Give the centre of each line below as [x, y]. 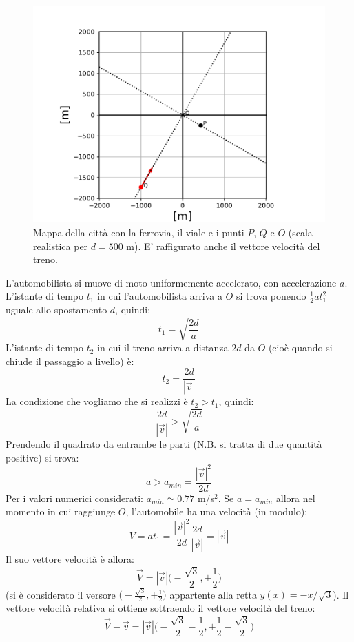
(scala [300, 232]
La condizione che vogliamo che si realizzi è [97, 401]
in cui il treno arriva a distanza [163, 348]
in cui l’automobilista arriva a [160, 296]
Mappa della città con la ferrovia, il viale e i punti [139, 232]
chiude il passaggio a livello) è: [70, 361]
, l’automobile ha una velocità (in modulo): [217, 511]
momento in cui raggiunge [61, 511]
